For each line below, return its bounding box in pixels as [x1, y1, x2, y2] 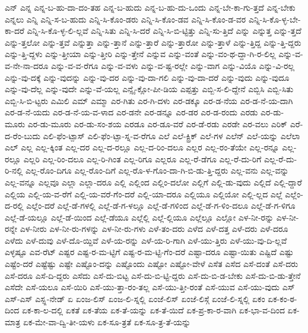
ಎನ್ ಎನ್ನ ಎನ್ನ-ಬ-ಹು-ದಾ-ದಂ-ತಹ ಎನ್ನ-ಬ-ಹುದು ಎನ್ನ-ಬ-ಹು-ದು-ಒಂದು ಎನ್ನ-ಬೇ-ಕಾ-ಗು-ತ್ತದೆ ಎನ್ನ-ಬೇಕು [5, 1, 296, 13]
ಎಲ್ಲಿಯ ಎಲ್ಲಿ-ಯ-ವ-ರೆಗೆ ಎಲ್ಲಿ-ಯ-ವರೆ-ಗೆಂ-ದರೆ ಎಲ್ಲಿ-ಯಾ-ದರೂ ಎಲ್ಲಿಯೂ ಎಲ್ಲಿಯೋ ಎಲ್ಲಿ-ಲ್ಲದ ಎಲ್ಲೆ [5, 187, 282, 200]
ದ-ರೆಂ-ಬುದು [5, 129, 40, 142]
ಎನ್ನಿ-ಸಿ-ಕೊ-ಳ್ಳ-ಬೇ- [248, 12, 301, 25]
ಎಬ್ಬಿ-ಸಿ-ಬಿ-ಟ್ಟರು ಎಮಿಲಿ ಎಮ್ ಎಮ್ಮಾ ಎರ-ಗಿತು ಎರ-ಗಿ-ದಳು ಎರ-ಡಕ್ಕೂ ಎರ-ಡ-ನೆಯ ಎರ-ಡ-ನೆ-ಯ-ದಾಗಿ [5, 94, 293, 106]
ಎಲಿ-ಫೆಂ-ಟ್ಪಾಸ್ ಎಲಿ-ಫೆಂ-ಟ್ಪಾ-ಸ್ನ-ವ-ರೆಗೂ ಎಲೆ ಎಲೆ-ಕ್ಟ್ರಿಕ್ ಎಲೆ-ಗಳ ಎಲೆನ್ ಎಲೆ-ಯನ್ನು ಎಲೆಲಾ [43, 129, 300, 142]
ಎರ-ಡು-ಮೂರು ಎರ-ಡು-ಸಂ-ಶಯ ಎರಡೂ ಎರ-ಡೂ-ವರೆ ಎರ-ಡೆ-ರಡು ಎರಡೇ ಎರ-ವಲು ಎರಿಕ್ [27, 117, 288, 130]
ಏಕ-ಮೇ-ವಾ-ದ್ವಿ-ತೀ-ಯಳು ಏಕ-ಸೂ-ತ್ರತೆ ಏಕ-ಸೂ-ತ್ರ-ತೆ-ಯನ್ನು [23, 316, 191, 328]
